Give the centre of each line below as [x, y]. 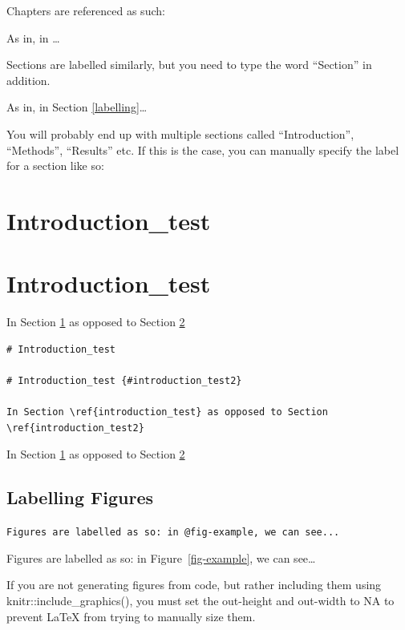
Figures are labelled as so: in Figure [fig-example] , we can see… [161, 557]
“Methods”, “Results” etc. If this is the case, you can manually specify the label [203, 149]
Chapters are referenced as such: [86, 10]
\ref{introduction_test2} [75, 428]
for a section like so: [55, 166]
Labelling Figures [80, 497]
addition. [28, 80]
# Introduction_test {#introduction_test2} [124, 381]
